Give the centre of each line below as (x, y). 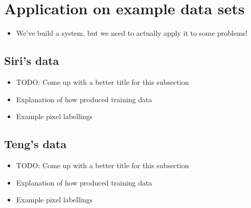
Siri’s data (32, 61)
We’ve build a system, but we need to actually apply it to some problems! (132, 33)
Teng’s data (35, 144)
